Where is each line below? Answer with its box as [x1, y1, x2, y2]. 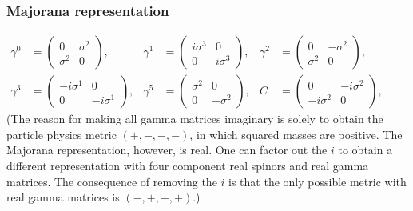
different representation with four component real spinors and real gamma [6, 157, 369, 174]
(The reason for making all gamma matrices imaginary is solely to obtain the [6, 110, 383, 127]
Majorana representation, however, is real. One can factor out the [6, 141, 328, 158]
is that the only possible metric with [228, 173, 407, 189]
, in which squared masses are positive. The [189, 125, 403, 142]
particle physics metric [6, 125, 117, 142]
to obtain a [338, 141, 393, 158]
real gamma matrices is [6, 189, 120, 205]
